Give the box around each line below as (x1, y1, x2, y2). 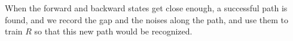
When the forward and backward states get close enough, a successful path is (5, 2, 288, 14)
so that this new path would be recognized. (34, 25, 193, 37)
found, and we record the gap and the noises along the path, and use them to (5, 13, 288, 26)
